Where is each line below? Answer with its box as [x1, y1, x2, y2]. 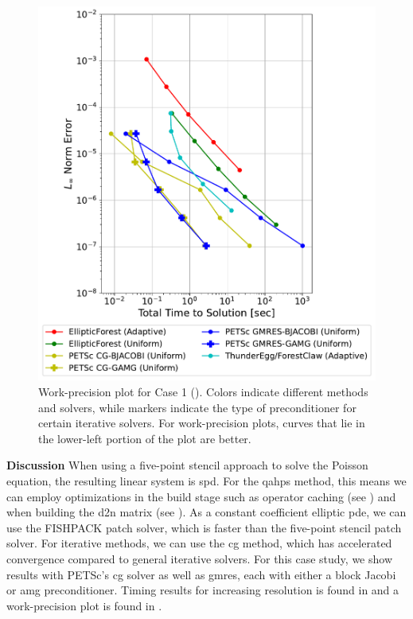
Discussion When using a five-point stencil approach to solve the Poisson [6, 457, 368, 473]
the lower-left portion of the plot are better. [38, 430, 251, 446]
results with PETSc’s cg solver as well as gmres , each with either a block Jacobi [6, 566, 396, 582]
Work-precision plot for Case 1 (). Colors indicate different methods [38, 383, 368, 399]
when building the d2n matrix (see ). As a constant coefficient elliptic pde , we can [6, 504, 407, 520]
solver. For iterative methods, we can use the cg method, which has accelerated [6, 535, 392, 551]
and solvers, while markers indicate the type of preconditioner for [38, 399, 357, 415]
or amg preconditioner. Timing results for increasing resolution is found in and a [6, 582, 399, 598]
